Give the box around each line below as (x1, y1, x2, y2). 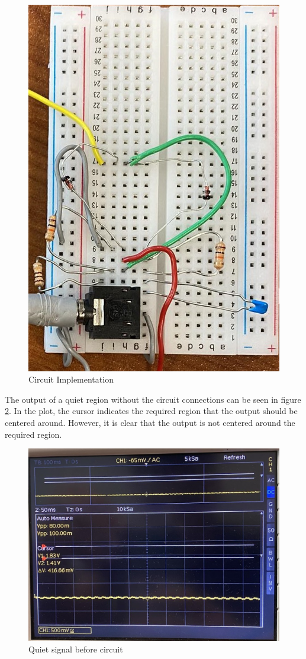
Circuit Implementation (28, 373, 114, 386)
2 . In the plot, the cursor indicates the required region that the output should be (5, 405, 298, 417)
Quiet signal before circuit (28, 643, 123, 655)
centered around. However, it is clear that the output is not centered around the (5, 416, 295, 428)
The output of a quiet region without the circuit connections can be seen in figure (5, 393, 301, 405)
